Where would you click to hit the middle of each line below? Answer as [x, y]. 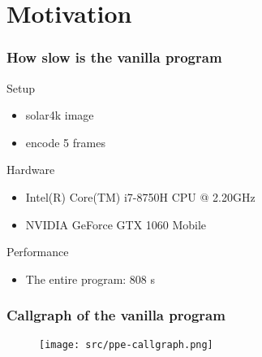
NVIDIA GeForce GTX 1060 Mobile [116, 224]
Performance [38, 252]
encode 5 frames [65, 142]
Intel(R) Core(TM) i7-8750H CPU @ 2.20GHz [140, 196]
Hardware [31, 170]
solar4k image [60, 115]
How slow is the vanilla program [114, 57]
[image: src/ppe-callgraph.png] [126, 344]
